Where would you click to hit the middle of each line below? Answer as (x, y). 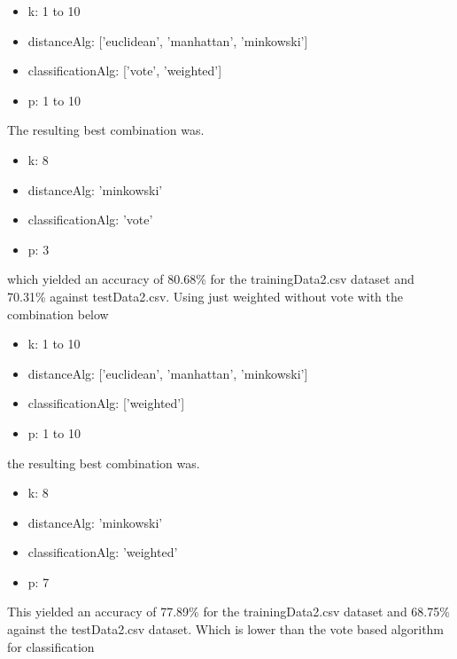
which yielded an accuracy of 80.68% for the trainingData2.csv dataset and (211, 279)
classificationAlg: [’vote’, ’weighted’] (125, 71)
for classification (51, 646)
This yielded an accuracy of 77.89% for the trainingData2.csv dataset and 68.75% (228, 612)
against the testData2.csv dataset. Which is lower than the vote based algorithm (226, 629)
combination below (58, 314)
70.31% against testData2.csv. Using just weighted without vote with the (205, 296)
